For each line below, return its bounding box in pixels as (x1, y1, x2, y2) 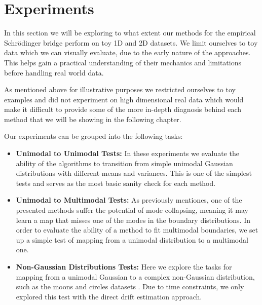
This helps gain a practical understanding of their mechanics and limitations (4, 57, 241, 67)
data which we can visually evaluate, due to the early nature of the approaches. (4, 47, 251, 58)
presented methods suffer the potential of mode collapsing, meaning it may (16, 205, 248, 215)
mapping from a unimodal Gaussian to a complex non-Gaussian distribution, (16, 271, 255, 282)
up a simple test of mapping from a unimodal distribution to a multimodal (16, 234, 248, 245)
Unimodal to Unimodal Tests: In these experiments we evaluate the (16, 148, 239, 159)
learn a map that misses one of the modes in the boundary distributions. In (16, 214, 251, 225)
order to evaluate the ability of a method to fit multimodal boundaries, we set (16, 224, 258, 235)
